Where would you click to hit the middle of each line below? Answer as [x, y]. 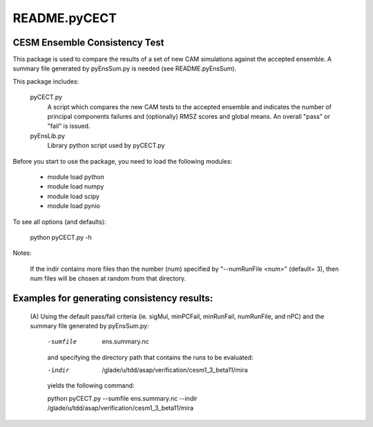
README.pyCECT [65, 18]
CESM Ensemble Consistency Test [88, 42]
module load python [76, 177]
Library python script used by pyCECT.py [106, 146]
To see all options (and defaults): [59, 222]
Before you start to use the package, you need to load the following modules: [123, 161]
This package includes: [46, 81]
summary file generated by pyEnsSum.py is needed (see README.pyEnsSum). [125, 68]
